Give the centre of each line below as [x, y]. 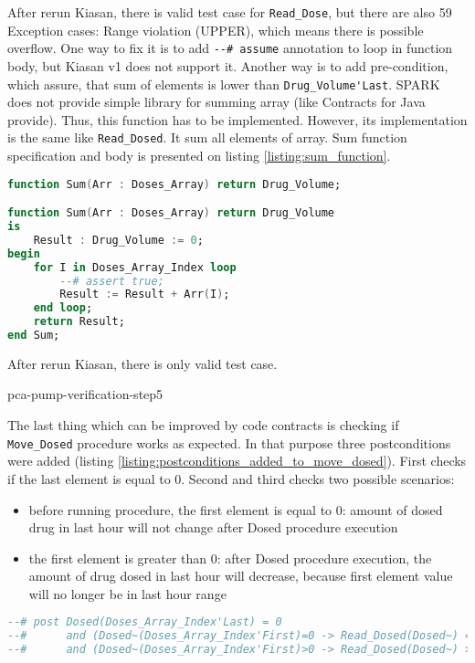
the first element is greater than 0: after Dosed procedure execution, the [230, 558]
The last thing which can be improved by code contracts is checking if [203, 425]
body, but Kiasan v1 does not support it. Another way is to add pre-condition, [228, 65]
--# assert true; [112, 281]
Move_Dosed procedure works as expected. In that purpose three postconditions [229, 442]
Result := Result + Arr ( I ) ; [145, 295]
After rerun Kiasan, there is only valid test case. [142, 363]
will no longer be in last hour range [127, 593]
